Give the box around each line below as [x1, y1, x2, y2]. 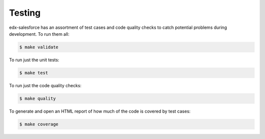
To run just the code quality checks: [9, 82, 82, 88]
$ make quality [19, 95, 56, 101]
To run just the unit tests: [9, 57, 59, 63]
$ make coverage [19, 121, 59, 127]
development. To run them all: [9, 31, 70, 37]
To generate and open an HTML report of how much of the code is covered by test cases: [9, 108, 191, 114]
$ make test [19, 70, 49, 75]
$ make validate [19, 44, 59, 50]
